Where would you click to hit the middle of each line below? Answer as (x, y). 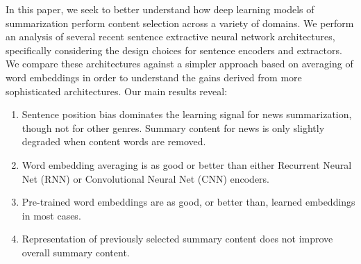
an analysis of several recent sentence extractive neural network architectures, (170, 36)
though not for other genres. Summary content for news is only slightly (173, 127)
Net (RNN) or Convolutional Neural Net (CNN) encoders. (146, 178)
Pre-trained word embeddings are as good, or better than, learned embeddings (188, 202)
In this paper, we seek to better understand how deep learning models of (160, 9)
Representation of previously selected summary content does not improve (177, 239)
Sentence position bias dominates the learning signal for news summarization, (187, 114)
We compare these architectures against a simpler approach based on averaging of (179, 64)
